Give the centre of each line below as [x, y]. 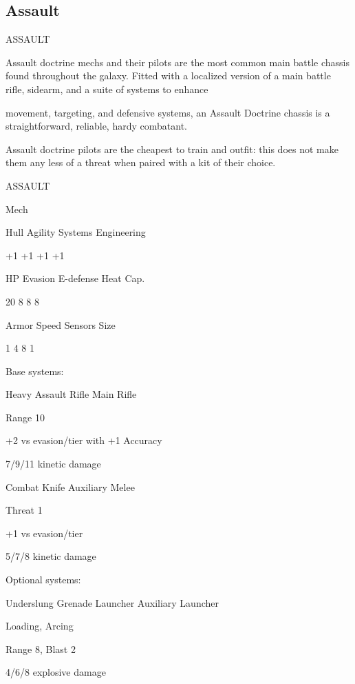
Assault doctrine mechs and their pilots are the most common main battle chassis [178, 62]
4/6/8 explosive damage [56, 672]
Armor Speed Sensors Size [61, 324]
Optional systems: [43, 580]
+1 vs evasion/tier [44, 533]
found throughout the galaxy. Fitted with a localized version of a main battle [168, 76]
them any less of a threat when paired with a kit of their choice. [141, 162]
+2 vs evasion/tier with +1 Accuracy [84, 440]
